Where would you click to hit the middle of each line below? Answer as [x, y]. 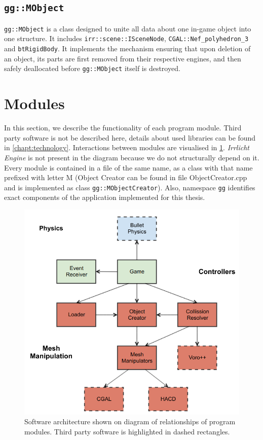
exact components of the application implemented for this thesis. [105, 197]
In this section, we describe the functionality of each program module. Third [123, 128]
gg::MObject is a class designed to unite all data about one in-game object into [128, 28]
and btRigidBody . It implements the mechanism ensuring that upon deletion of [127, 48]
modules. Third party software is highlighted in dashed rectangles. [127, 431]
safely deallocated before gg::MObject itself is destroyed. [92, 68]
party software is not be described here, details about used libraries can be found [130, 137]
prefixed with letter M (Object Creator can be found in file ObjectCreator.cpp [126, 177]
